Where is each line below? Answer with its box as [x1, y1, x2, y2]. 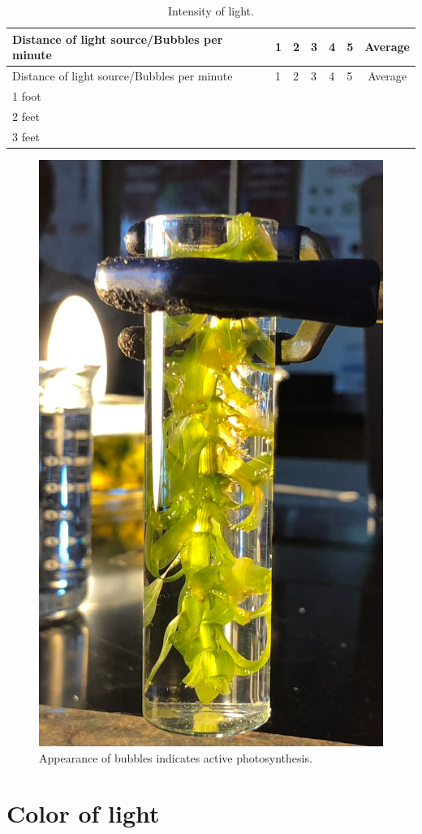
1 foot [12, 87, 41, 104]
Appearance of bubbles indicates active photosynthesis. [39, 749, 312, 766]
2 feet [12, 107, 40, 124]
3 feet [12, 127, 40, 145]
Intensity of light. [168, 2, 254, 19]
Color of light [6, 797, 160, 830]
